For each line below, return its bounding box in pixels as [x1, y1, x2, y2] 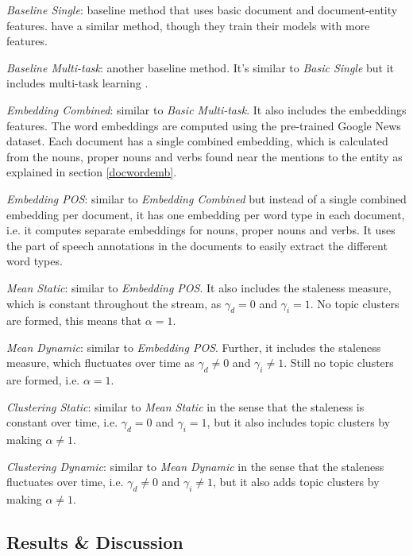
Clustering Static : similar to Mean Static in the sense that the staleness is [6, 398, 365, 415]
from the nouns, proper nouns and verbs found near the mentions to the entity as [6, 148, 403, 164]
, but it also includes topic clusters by [206, 414, 391, 431]
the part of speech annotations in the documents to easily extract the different [6, 237, 388, 253]
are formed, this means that [6, 312, 142, 329]
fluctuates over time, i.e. [6, 473, 124, 490]
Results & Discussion [6, 530, 183, 554]
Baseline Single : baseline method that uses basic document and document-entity [6, 2, 398, 17]
